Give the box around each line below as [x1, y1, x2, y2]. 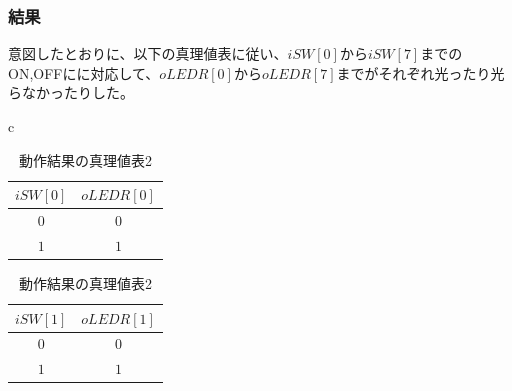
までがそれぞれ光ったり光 [336, 62, 505, 83]
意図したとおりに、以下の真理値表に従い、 [8, 43, 288, 64]
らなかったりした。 [8, 82, 134, 103]
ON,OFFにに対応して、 [8, 62, 160, 83]
